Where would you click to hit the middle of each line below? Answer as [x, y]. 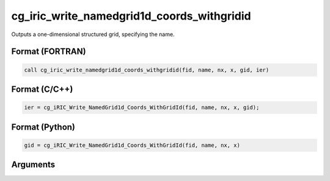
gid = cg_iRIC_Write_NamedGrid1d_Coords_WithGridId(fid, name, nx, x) [132, 145]
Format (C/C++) [42, 89]
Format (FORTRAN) [49, 52]
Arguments [33, 165]
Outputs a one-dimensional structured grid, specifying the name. [93, 34]
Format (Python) [43, 127]
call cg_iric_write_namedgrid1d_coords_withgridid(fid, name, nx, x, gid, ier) [147, 70]
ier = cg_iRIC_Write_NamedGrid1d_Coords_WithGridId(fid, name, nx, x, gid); [142, 108]
